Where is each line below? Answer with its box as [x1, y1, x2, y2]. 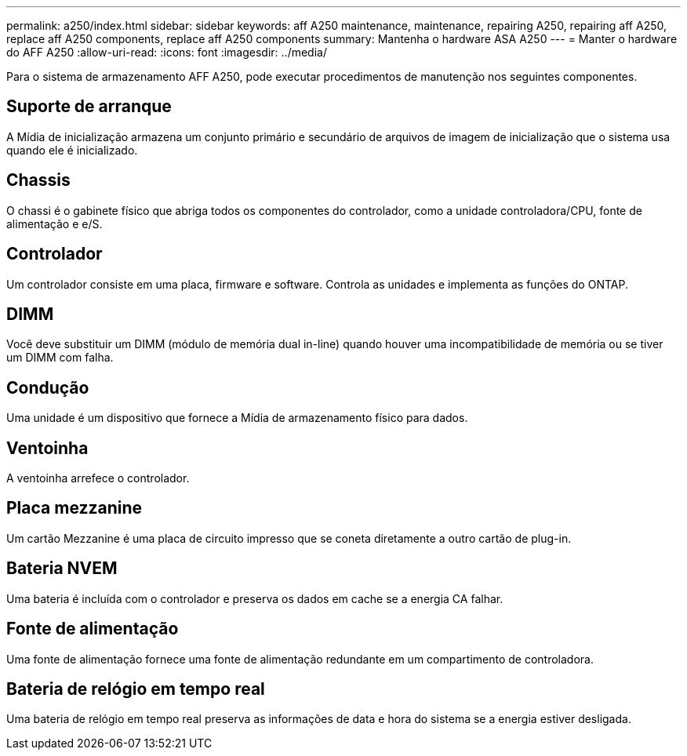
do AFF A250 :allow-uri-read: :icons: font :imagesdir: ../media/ [6, 45, 327, 59]
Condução [6, 377, 89, 398]
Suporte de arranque [6, 96, 172, 117]
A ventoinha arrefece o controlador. [6, 471, 190, 485]
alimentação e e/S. [6, 216, 103, 231]
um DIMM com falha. [6, 351, 114, 365]
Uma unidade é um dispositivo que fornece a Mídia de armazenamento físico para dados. [6, 411, 468, 425]
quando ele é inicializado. [6, 143, 138, 157]
